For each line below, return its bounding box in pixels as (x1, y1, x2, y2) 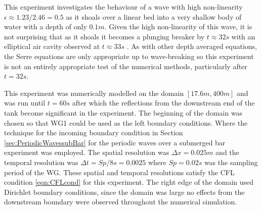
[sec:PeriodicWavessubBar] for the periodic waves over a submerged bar (4, 137, 226, 147)
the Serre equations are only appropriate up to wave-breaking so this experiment (4, 50, 254, 61)
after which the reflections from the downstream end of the (72, 97, 255, 108)
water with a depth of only (4, 21, 87, 32)
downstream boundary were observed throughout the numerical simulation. (4, 196, 237, 207)
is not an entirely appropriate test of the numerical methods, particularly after (4, 61, 247, 71)
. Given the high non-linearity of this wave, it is (104, 21, 252, 32)
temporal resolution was (4, 156, 78, 167)
